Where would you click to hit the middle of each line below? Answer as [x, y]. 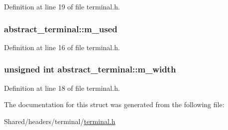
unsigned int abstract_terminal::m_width [90, 69]
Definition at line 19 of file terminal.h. [62, 6]
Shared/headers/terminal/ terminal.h [60, 121]
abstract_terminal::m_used [61, 29]
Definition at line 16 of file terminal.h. [62, 47]
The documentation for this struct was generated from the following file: [114, 104]
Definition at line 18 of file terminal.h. [62, 88]
